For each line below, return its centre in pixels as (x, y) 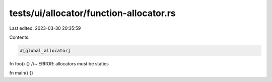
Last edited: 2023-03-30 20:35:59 (45, 28)
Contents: (19, 37)
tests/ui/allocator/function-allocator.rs (92, 13)
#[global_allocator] (45, 51)
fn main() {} (21, 73)
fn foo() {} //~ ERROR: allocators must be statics (59, 63)
